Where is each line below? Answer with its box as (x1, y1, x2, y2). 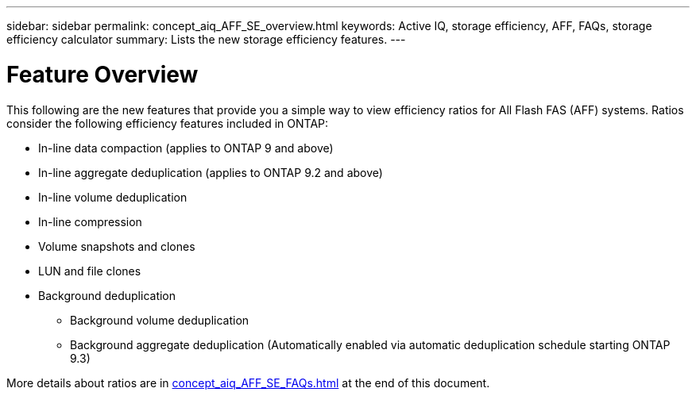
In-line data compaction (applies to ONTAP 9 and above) (38, 140, 334, 155)
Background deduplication (38, 288, 176, 302)
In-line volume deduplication (38, 190, 188, 204)
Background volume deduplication (70, 313, 249, 327)
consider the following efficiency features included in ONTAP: (6, 116, 329, 130)
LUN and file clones (38, 263, 141, 278)
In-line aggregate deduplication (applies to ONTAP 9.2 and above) (38, 165, 383, 179)
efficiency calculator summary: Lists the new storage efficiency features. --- (6, 33, 406, 46)
